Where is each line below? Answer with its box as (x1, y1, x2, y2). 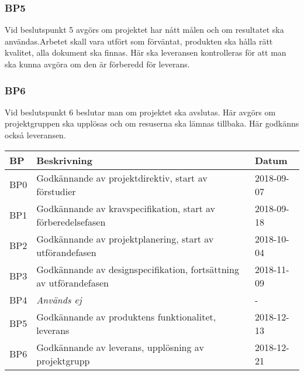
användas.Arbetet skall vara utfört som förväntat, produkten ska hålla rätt (5, 35, 273, 47)
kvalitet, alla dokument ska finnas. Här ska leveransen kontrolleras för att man (5, 46, 286, 59)
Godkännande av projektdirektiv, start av (36, 171, 208, 185)
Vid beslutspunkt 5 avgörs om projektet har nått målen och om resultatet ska (5, 23, 284, 36)
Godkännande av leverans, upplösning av (36, 340, 204, 354)
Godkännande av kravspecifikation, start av (36, 201, 215, 215)
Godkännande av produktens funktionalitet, (36, 309, 216, 323)
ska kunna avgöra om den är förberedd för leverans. (5, 58, 190, 70)
